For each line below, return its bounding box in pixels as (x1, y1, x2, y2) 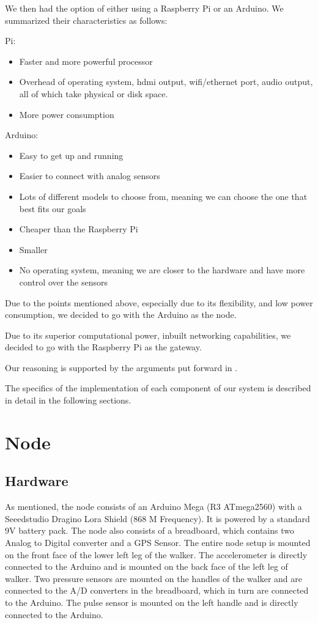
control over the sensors (19, 275, 108, 288)
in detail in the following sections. (5, 394, 131, 407)
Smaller (19, 243, 48, 256)
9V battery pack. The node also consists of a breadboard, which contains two (5, 524, 294, 537)
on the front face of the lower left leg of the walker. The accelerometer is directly (5, 548, 308, 561)
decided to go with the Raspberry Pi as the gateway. (5, 341, 202, 353)
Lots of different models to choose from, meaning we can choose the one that (19, 190, 308, 202)
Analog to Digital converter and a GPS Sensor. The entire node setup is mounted (5, 536, 311, 549)
